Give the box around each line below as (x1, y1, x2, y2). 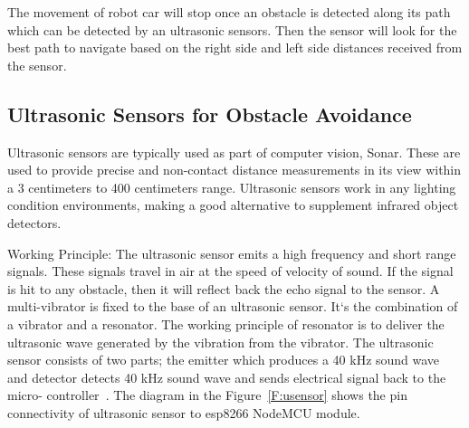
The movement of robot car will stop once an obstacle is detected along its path (7, 3, 451, 21)
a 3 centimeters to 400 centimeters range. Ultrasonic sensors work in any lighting (7, 177, 456, 196)
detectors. (7, 213, 62, 232)
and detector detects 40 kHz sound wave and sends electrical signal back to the (7, 367, 446, 386)
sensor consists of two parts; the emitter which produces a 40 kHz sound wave (7, 350, 440, 369)
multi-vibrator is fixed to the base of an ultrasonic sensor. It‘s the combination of (7, 297, 458, 316)
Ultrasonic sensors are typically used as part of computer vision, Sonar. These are (7, 142, 461, 161)
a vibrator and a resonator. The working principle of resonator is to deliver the (7, 314, 445, 333)
